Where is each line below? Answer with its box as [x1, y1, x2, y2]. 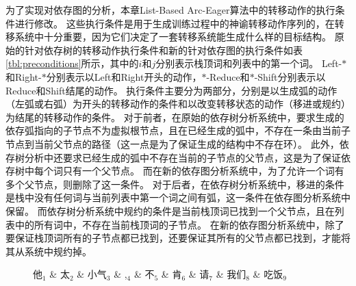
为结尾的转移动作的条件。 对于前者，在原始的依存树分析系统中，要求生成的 [5, 109, 344, 124]
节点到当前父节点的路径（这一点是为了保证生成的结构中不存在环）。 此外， [5, 136, 340, 151]
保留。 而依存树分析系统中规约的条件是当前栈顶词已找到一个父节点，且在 [5, 203, 335, 218]
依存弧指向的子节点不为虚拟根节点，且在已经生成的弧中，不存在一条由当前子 [5, 123, 351, 138]
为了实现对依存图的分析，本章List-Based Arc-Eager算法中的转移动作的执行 [5, 3, 335, 16]
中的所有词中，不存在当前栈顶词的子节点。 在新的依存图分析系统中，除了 [14, 217, 344, 231]
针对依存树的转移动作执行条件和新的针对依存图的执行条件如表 [24, 42, 303, 57]
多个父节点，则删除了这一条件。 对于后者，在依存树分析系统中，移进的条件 [5, 177, 344, 191]
